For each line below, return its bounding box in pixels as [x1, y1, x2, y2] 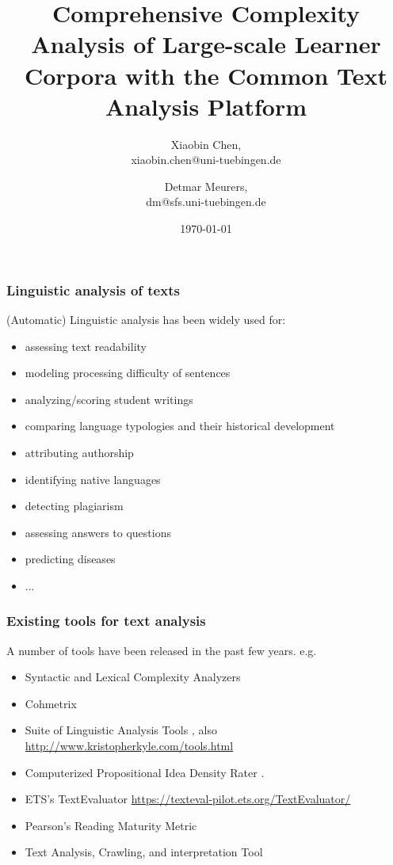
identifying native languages [25, 471, 161, 487]
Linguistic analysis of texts [6, 280, 180, 299]
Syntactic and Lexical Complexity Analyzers [25, 669, 241, 685]
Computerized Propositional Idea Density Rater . [25, 764, 265, 780]
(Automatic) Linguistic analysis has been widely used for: [6, 311, 286, 327]
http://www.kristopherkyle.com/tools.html [25, 737, 234, 754]
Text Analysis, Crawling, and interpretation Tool [25, 844, 263, 860]
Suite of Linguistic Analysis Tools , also [25, 722, 217, 738]
